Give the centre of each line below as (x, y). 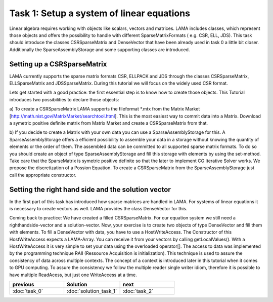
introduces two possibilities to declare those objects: (64, 99)
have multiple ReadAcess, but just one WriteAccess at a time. (73, 275)
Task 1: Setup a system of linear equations (100, 13)
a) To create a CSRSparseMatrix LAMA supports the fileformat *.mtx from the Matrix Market (105, 109)
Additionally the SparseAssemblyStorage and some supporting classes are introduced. (100, 49)
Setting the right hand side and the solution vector (90, 189)
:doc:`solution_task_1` (92, 291)
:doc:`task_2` (138, 291)
